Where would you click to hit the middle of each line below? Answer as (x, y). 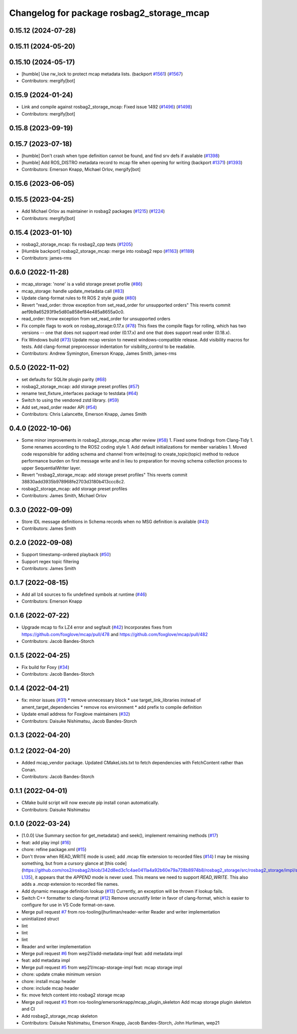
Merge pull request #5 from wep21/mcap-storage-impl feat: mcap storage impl (102, 967)
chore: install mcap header (49, 981)
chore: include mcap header (50, 988)
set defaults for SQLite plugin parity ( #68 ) (64, 380)
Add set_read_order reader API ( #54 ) (59, 407)
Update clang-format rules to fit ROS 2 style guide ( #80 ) (79, 298)
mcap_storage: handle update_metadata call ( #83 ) (73, 291)
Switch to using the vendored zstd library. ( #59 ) (70, 400)
